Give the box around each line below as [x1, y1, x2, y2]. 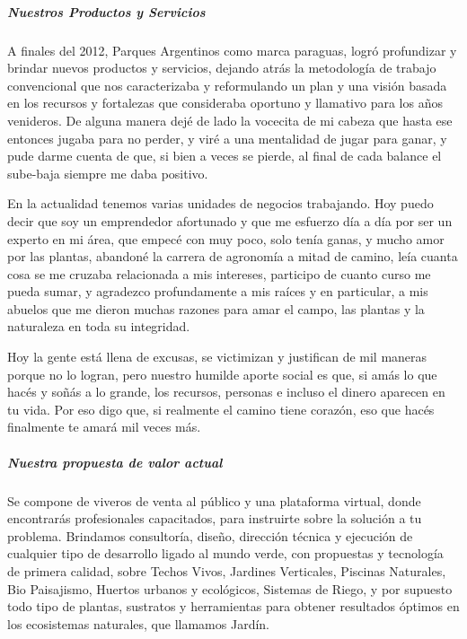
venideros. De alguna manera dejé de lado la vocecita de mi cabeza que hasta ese [7, 110, 453, 129]
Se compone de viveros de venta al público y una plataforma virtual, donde [7, 491, 421, 510]
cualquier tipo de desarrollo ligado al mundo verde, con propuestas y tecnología [7, 544, 444, 563]
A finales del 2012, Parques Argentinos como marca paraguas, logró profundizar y [7, 40, 457, 59]
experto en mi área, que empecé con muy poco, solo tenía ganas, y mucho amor [7, 229, 445, 248]
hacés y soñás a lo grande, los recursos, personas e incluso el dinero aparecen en [7, 382, 445, 401]
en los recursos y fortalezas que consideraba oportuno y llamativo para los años [7, 93, 443, 112]
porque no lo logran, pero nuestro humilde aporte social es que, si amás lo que [7, 364, 437, 383]
